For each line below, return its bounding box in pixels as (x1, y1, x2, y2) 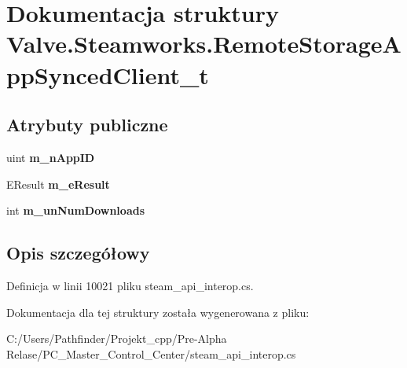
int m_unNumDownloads (6, 202, 145, 219)
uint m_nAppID (6, 149, 95, 165)
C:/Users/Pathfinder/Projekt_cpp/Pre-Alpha (6, 330, 227, 347)
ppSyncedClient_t (6, 58, 209, 90)
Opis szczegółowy (6, 241, 150, 265)
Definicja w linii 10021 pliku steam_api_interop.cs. (6, 277, 254, 293)
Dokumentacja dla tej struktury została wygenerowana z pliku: (6, 304, 310, 320)
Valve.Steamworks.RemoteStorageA (6, 28, 401, 60)
